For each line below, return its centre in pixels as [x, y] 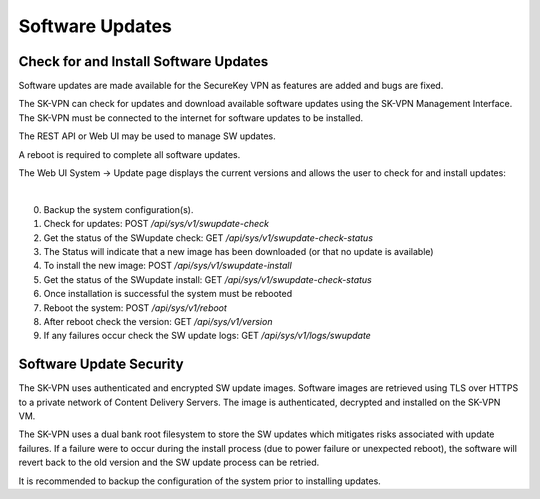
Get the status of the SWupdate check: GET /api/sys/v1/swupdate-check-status [208, 237]
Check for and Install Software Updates [143, 61]
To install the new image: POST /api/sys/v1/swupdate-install [167, 266]
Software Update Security [101, 364]
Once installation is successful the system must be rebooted [168, 294]
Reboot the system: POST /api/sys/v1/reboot [135, 307]
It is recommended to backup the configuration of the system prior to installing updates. [200, 481]
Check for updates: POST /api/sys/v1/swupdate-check [156, 224]
